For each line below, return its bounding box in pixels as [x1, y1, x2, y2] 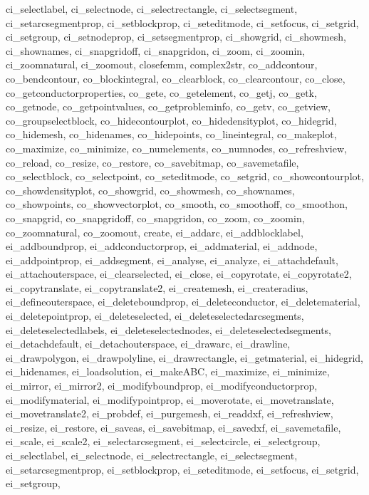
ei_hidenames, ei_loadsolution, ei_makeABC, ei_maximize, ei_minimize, [6, 364, 330, 379]
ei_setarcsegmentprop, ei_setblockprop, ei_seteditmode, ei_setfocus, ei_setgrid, [6, 462, 359, 476]
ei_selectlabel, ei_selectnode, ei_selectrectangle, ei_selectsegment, [6, 448, 298, 462]
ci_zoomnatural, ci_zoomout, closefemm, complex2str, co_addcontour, [6, 57, 318, 72]
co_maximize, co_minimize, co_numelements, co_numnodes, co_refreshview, [6, 140, 347, 155]
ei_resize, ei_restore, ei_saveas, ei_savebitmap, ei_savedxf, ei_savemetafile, [6, 420, 341, 434]
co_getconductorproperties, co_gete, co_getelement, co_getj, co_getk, [6, 85, 317, 100]
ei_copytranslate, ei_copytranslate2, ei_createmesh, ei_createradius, [6, 280, 308, 295]
